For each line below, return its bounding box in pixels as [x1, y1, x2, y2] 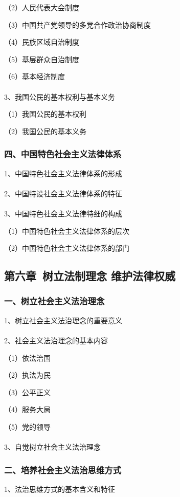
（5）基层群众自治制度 [4, 53, 79, 64]
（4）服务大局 [4, 404, 51, 415]
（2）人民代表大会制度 [4, 2, 79, 12]
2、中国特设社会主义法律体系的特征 [4, 188, 122, 198]
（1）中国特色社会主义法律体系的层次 [4, 225, 129, 236]
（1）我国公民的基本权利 [4, 108, 86, 119]
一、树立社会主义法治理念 [4, 294, 105, 307]
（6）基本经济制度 [4, 71, 65, 82]
